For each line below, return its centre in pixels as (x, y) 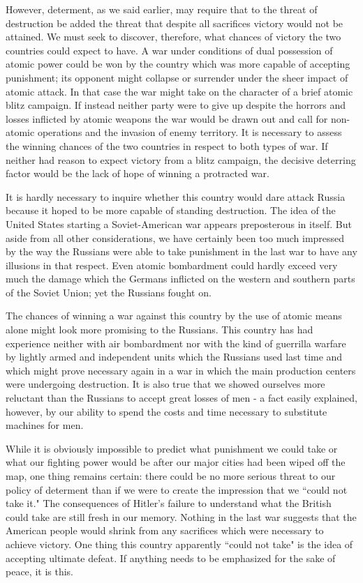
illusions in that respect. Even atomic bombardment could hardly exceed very (172, 265)
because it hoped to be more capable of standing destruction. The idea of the (171, 210)
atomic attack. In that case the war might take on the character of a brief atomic (179, 91)
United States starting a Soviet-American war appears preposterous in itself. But (179, 224)
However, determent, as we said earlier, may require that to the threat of (162, 9)
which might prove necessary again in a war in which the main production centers (181, 370)
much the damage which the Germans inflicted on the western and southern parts (180, 279)
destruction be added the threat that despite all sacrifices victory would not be (175, 23)
